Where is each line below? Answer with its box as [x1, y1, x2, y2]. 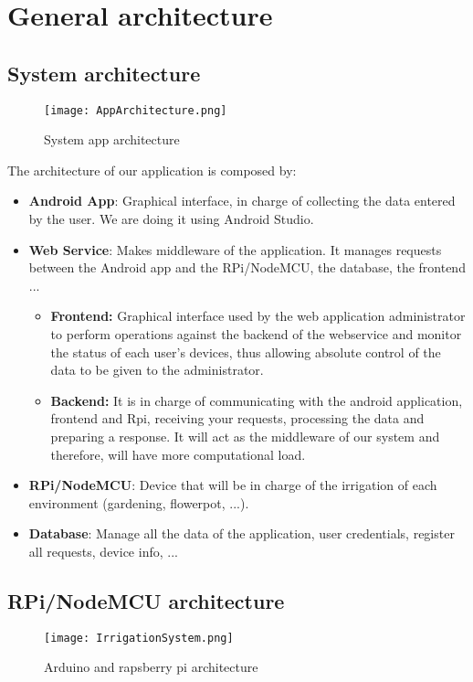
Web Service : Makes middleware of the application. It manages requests [28, 240, 442, 259]
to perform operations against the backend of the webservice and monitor [50, 324, 462, 343]
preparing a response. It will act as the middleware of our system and [50, 426, 440, 445]
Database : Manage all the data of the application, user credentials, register [28, 524, 455, 543]
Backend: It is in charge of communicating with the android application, [50, 390, 463, 410]
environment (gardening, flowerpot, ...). [28, 493, 249, 512]
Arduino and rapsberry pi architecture [44, 657, 258, 677]
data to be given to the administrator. [50, 360, 264, 379]
